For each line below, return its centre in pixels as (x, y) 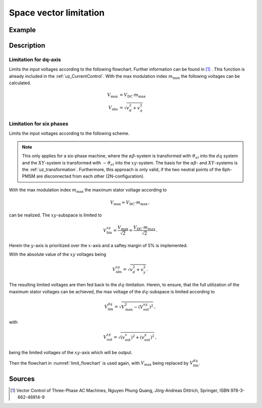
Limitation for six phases (39, 124)
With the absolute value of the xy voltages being (57, 254)
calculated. (20, 83)
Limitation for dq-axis (35, 59)
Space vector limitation (57, 13)
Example (22, 30)
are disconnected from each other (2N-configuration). (91, 176)
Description (27, 45)
